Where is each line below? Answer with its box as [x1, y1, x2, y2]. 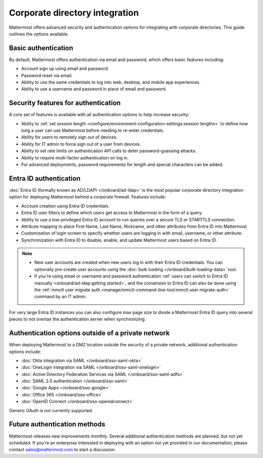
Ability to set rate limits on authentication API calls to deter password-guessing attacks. [21, 148, 197, 154]
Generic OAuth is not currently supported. [9, 407, 94, 413]
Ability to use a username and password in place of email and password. [21, 86, 167, 92]
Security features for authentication [9, 99, 121, 107]
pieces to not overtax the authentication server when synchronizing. [9, 316, 146, 322]
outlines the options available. [9, 31, 69, 37]
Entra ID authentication [9, 174, 81, 182]
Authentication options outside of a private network [9, 329, 170, 338]
